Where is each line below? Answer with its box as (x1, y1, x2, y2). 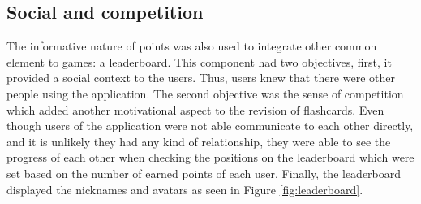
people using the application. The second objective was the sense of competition (6, 85, 404, 102)
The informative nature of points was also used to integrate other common (6, 37, 377, 54)
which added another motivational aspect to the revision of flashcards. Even (6, 101, 384, 118)
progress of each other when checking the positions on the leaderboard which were (6, 149, 415, 166)
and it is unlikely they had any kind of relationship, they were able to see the (6, 132, 391, 150)
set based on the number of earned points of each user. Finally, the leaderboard (6, 164, 402, 181)
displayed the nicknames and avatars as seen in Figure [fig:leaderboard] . (6, 180, 363, 197)
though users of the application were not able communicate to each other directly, (6, 117, 414, 134)
